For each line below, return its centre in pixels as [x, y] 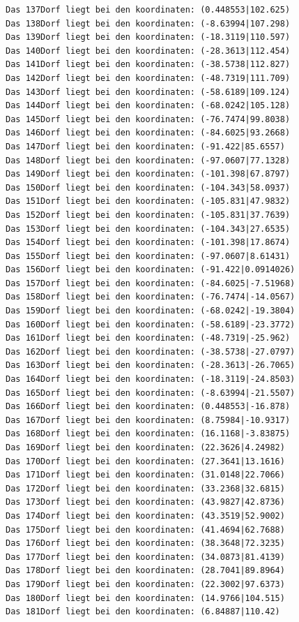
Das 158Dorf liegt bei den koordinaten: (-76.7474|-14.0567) [151, 297]
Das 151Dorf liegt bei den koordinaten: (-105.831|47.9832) [148, 201]
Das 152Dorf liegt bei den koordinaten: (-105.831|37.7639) [148, 215]
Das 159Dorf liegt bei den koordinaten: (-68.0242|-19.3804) [151, 311]
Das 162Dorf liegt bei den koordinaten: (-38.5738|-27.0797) [151, 351]
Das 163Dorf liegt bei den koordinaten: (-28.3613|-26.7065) [151, 365]
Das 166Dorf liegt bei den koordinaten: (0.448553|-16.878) [148, 407]
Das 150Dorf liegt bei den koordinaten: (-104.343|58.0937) [148, 187]
